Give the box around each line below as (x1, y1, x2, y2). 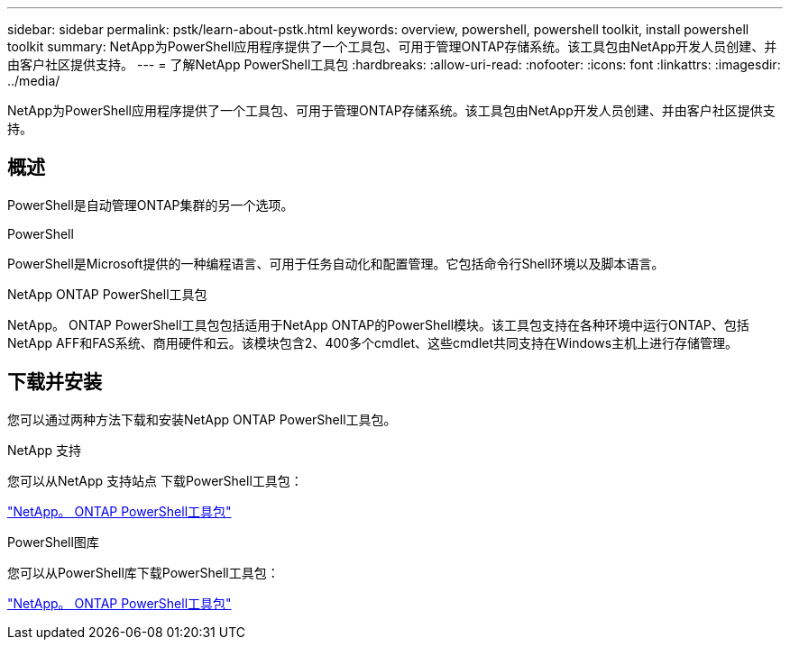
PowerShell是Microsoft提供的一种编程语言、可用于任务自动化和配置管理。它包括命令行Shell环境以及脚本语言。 (7, 255, 665, 271)
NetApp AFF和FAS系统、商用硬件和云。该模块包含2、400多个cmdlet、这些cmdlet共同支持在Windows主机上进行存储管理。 (7, 334, 739, 351)
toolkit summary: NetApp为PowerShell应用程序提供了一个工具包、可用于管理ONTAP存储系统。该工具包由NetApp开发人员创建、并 (7, 39, 777, 54)
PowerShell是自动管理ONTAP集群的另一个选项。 (7, 196, 294, 213)
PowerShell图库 (7, 533, 99, 550)
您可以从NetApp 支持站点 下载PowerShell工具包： (7, 472, 303, 488)
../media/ (7, 73, 60, 88)
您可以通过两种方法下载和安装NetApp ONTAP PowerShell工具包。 (7, 411, 397, 427)
